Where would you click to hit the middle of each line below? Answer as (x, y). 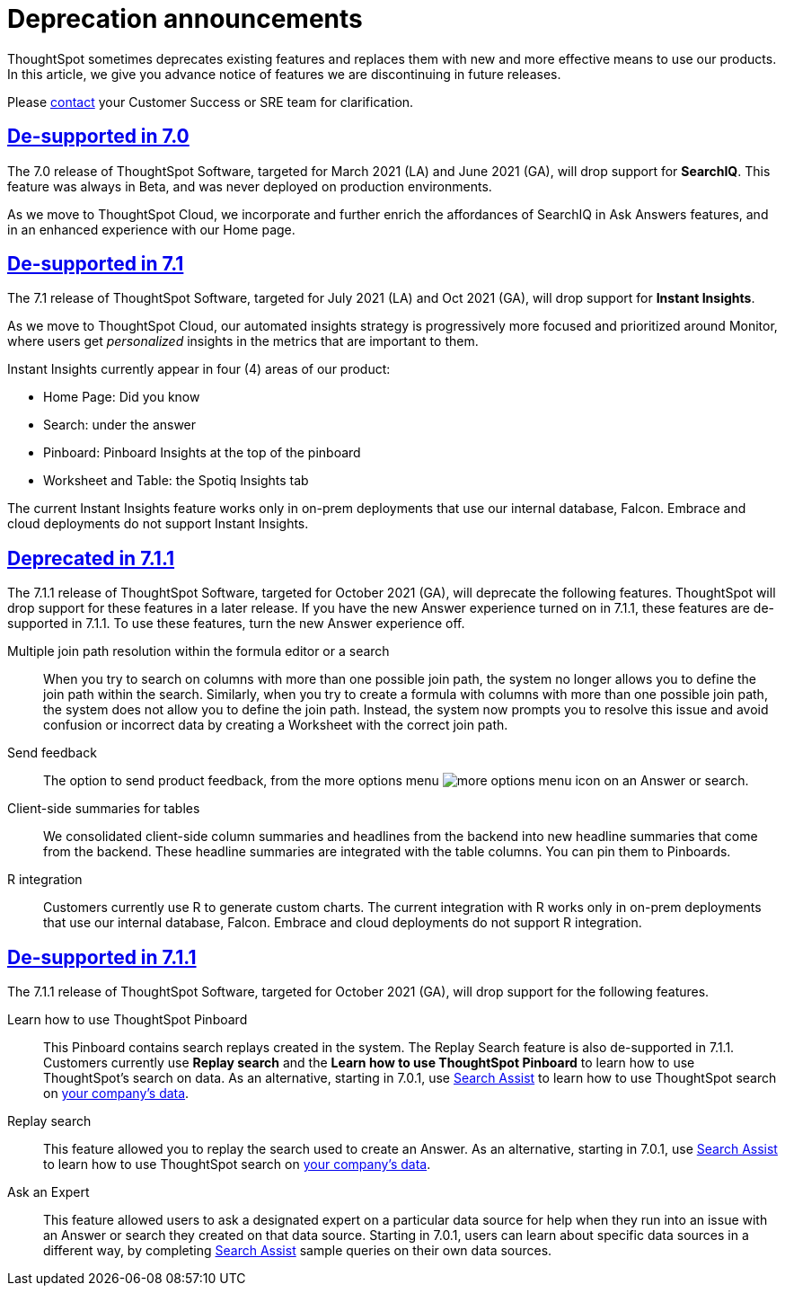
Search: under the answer (120, 425)
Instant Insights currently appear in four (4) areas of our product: (199, 369)
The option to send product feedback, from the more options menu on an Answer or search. (396, 781)
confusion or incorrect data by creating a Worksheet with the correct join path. (276, 725)
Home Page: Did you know (122, 397)
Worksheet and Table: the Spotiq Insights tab (176, 481)
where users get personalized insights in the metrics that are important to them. (243, 341)
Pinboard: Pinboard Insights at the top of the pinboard (202, 453)
